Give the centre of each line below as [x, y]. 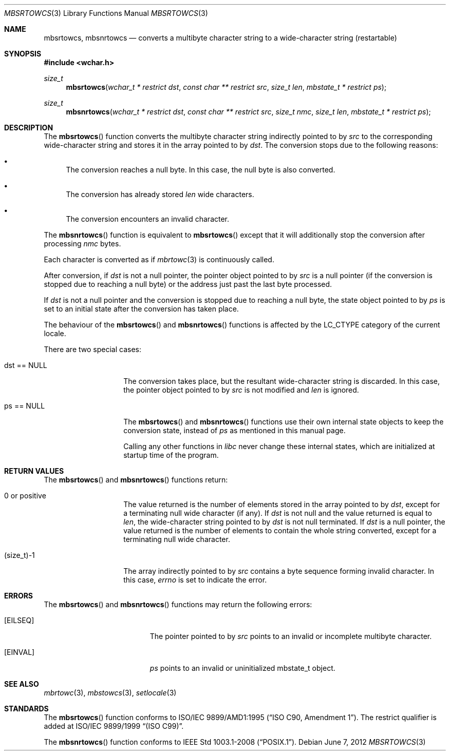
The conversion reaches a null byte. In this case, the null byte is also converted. [201, 170]
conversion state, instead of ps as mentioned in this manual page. [235, 430]
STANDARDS [26, 709]
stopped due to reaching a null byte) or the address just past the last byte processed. [188, 284]
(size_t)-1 [20, 555]
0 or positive [25, 496]
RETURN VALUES [34, 471]
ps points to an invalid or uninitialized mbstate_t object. [242, 668]
